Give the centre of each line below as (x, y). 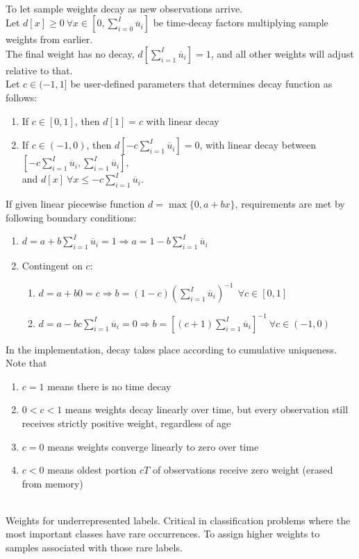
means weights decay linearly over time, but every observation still (207, 409)
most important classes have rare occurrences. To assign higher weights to (163, 534)
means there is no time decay (109, 386)
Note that (26, 363)
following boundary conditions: (71, 217)
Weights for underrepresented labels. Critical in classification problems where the (178, 520)
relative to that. (39, 70)
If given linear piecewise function (75, 203)
